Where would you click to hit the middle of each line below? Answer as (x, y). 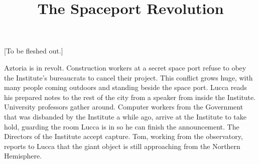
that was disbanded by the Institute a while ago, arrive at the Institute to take (125, 116)
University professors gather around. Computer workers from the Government (124, 107)
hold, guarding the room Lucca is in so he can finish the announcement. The (122, 126)
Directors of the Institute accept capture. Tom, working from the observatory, (123, 136)
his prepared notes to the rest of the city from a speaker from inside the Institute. (130, 97)
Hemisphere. (23, 156)
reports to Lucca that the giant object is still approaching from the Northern (122, 146)
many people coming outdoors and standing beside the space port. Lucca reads (125, 87)
